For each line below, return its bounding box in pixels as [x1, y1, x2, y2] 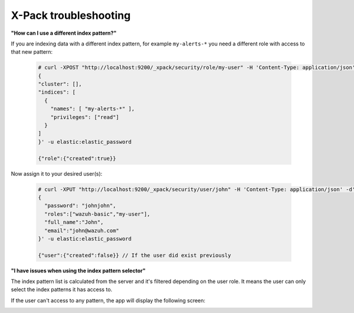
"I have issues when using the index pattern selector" [11, 267, 146, 274]
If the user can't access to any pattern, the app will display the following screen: [11, 296, 206, 304]
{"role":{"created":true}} [38, 155, 116, 162]
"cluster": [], [38, 81, 82, 88]
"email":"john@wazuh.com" [44, 227, 119, 234]
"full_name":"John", [44, 219, 104, 226]
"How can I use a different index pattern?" [11, 29, 117, 37]
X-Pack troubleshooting [11, 9, 131, 22]
